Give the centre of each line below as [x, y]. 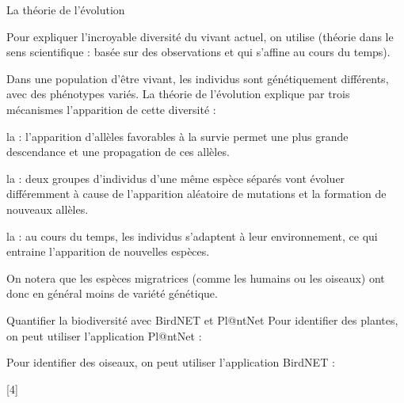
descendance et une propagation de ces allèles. [118, 152]
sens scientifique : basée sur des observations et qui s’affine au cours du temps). [198, 52]
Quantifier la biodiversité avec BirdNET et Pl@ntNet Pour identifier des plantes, [202, 319]
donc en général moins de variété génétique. [112, 293]
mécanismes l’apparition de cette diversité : [111, 109]
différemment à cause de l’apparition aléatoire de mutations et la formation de [196, 194]
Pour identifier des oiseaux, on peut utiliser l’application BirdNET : [171, 362]
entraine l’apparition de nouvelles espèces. [108, 251]
